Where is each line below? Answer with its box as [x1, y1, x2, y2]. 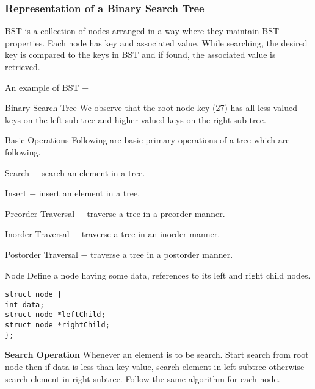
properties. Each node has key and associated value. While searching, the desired [5, 36, 308, 49]
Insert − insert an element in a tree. [5, 187, 140, 199]
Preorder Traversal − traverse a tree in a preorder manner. [5, 207, 225, 219]
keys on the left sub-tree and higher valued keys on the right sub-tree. [5, 113, 266, 126]
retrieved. [5, 60, 40, 73]
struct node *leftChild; [5, 310, 106, 319]
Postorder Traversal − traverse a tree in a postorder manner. [5, 248, 233, 260]
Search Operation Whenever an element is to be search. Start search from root [5, 348, 309, 361]
